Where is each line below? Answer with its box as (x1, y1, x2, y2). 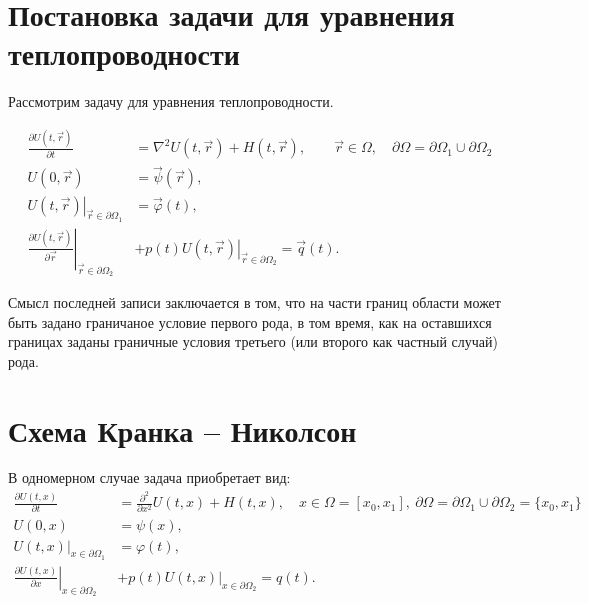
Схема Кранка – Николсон (8, 409, 357, 450)
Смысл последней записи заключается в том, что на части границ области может (8, 291, 501, 312)
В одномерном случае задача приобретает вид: (8, 467, 291, 488)
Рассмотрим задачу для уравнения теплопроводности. (8, 91, 334, 112)
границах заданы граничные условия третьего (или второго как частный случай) (8, 331, 499, 352)
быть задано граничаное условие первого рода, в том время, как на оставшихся (8, 311, 492, 332)
